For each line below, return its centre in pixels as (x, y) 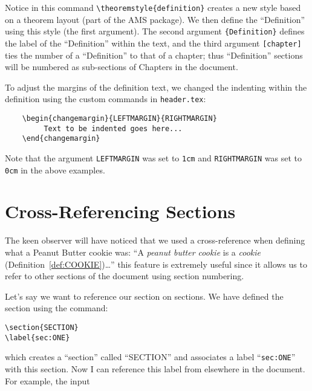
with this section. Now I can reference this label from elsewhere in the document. (155, 368)
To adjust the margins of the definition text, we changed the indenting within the (156, 87)
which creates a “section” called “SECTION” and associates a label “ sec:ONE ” (150, 357)
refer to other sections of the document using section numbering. (125, 276)
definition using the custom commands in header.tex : (106, 99)
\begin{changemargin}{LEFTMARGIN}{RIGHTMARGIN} (119, 118)
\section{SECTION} (42, 327)
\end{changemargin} (61, 139)
